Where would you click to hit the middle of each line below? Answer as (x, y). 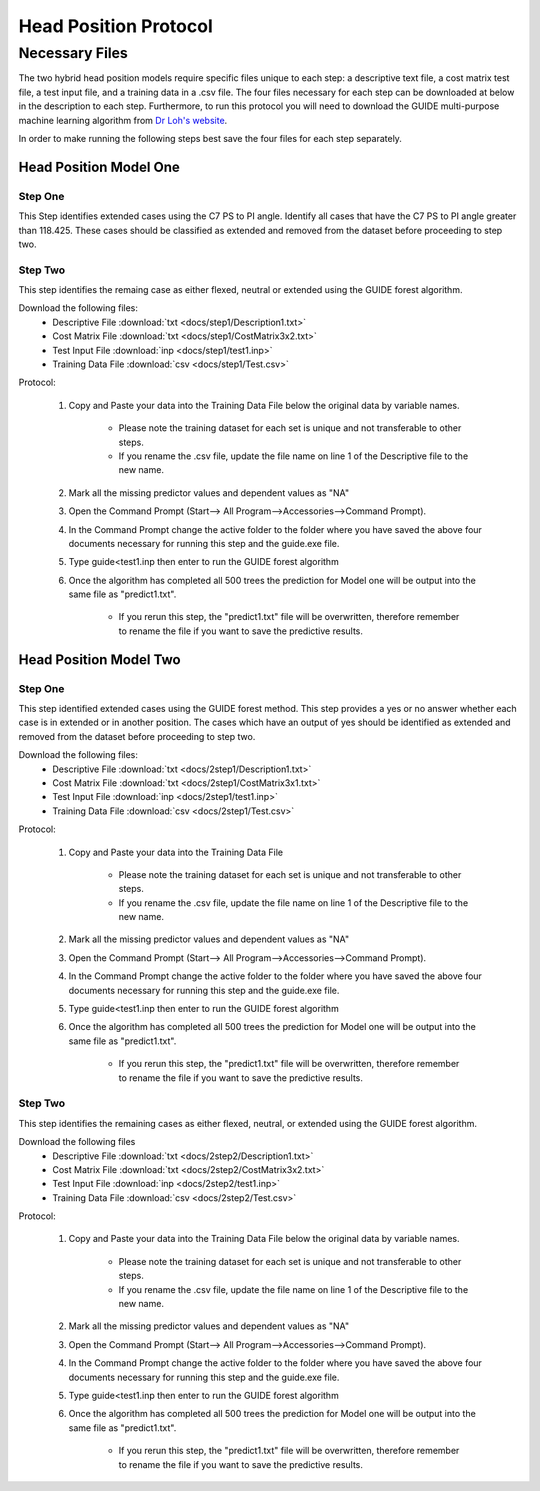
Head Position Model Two (99, 659)
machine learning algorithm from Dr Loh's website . (123, 120)
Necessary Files (73, 53)
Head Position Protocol (116, 26)
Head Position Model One (99, 166)
